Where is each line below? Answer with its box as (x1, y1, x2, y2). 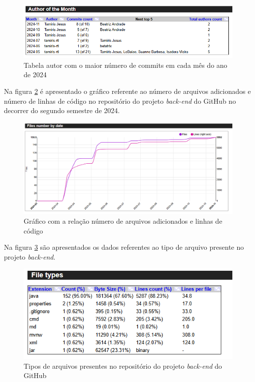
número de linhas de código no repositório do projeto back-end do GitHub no (4, 95, 236, 106)
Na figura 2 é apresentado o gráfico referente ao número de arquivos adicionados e (4, 86, 251, 96)
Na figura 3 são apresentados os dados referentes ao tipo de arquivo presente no (4, 242, 244, 252)
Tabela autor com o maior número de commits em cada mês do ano (24, 59, 227, 70)
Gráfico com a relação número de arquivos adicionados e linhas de (24, 216, 223, 226)
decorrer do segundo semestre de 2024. (4, 105, 120, 116)
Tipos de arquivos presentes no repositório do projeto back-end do (24, 360, 222, 371)
